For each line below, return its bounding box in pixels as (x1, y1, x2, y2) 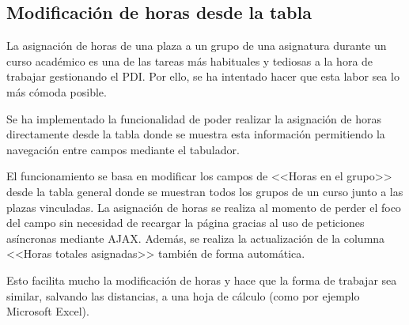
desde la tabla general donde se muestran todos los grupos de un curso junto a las (6, 183, 403, 199)
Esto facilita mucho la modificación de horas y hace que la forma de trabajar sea (6, 271, 397, 288)
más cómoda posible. (6, 83, 107, 100)
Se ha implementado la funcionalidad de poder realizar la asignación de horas (6, 110, 382, 127)
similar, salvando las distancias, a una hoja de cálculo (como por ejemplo (6, 287, 360, 304)
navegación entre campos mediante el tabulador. (6, 141, 240, 157)
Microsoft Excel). (6, 303, 89, 319)
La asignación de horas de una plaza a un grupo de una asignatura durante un (6, 37, 387, 54)
